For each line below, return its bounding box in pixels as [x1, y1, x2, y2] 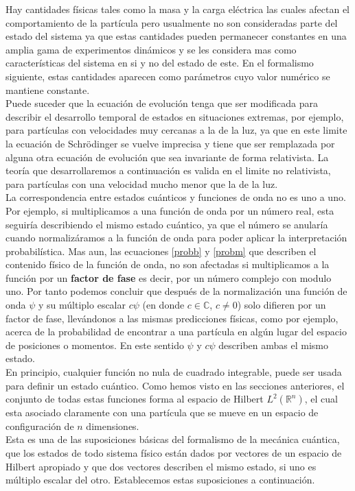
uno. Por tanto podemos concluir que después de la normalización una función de [5, 284, 347, 298]
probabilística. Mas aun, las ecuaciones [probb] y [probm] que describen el [5, 243, 317, 258]
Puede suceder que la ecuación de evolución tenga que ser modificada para [5, 96, 319, 110]
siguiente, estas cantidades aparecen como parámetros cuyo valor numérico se [5, 69, 330, 83]
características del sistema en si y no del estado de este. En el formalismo [5, 56, 314, 70]
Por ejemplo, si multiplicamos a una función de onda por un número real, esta [5, 203, 334, 217]
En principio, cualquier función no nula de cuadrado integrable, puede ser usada [5, 365, 342, 379]
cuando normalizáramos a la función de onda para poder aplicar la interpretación [5, 230, 347, 245]
